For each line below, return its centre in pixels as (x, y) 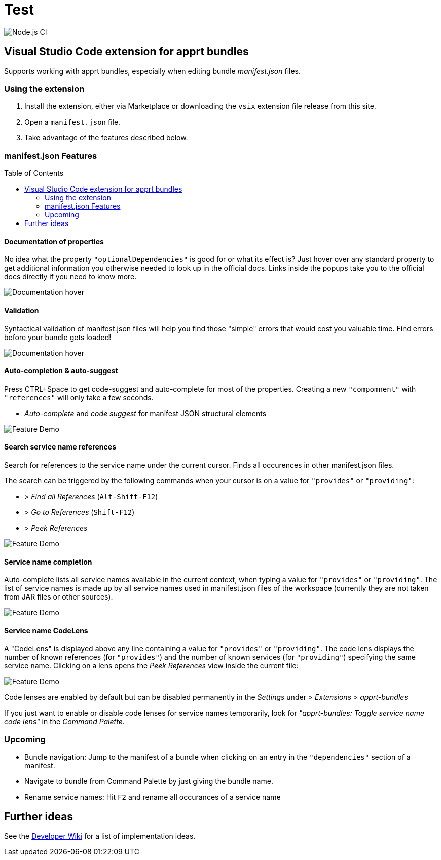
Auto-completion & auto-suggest (61, 371)
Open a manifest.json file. (72, 122)
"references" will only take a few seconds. (79, 397)
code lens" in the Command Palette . (64, 722)
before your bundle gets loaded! (58, 337)
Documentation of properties (54, 241)
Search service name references (60, 447)
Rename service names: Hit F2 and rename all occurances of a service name (153, 797)
